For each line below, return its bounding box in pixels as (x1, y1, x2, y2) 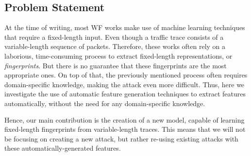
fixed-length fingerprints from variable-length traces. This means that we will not (4, 124, 246, 134)
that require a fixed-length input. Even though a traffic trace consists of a (4, 31, 224, 42)
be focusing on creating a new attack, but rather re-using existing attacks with (4, 133, 238, 143)
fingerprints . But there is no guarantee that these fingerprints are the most (4, 60, 227, 70)
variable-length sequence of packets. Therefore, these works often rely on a (4, 41, 226, 51)
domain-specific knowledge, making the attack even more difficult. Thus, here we (4, 79, 245, 89)
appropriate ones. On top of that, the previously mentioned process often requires (4, 70, 248, 80)
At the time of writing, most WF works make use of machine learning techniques (4, 22, 245, 32)
